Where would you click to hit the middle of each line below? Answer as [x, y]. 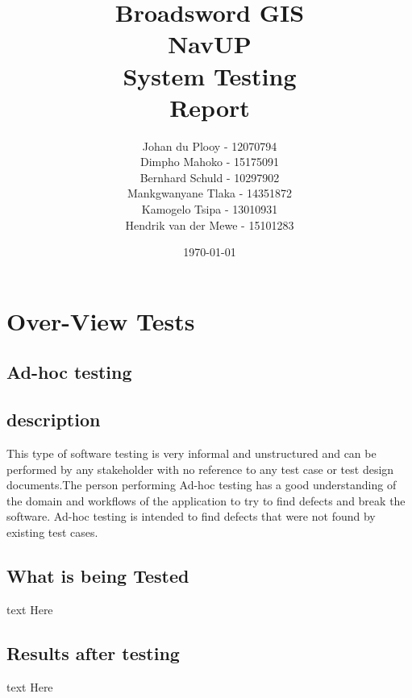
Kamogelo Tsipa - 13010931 [210, 209]
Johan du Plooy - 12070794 [210, 145]
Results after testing [93, 652]
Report [210, 107]
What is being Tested [98, 575]
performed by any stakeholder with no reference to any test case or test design [200, 469]
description [54, 420]
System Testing [210, 75]
